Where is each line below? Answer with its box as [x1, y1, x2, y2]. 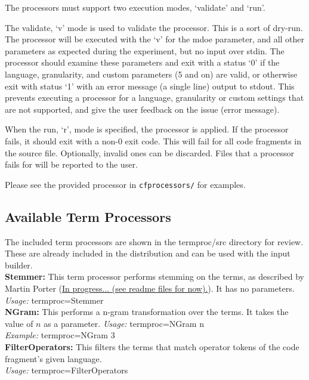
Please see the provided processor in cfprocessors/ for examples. [5, 178, 246, 190]
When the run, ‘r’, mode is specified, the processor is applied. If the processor [5, 123, 289, 135]
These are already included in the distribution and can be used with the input [5, 247, 291, 259]
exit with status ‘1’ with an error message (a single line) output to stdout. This [5, 79, 295, 92]
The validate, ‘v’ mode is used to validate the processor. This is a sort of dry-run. [5, 21, 303, 33]
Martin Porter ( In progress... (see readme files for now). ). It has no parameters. [5, 282, 295, 294]
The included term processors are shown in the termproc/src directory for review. [5, 235, 304, 248]
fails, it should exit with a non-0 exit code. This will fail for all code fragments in [5, 134, 302, 147]
